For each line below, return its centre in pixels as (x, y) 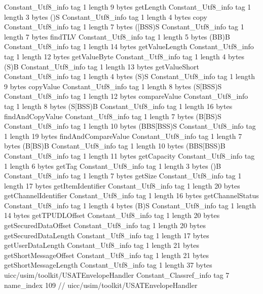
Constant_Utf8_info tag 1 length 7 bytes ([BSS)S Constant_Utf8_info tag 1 (124, 27)
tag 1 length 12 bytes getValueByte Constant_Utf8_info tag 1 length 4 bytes (124, 56)
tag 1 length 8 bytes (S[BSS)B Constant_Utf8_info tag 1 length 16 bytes (118, 106)
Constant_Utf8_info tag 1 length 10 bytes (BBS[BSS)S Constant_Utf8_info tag (130, 126)
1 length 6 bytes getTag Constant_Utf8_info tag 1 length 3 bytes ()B (113, 166)
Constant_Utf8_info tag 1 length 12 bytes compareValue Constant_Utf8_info (126, 96)
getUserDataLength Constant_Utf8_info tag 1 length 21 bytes (102, 245)
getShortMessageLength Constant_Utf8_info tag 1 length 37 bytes (108, 265)
